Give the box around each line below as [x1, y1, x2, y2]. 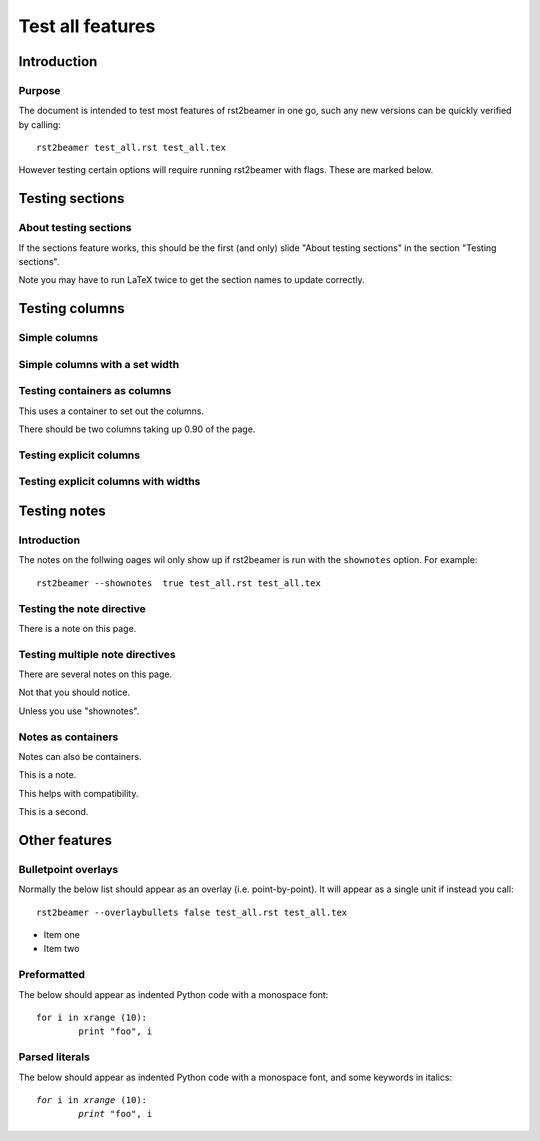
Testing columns [18, 300, 125, 317]
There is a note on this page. [18, 622, 137, 634]
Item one [43, 929, 80, 941]
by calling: [18, 118, 62, 130]
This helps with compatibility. [18, 787, 139, 799]
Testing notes [18, 503, 107, 520]
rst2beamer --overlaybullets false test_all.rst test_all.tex [36, 906, 348, 918]
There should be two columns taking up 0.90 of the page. [18, 423, 256, 435]
